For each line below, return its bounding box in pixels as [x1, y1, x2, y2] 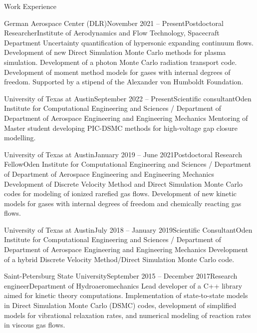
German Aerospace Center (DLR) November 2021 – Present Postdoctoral [4, 17, 224, 28]
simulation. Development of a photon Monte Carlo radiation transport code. [4, 56, 237, 67]
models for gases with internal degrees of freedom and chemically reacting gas [4, 198, 242, 208]
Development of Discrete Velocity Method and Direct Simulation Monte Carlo [4, 178, 243, 189]
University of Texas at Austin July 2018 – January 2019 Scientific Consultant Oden [4, 224, 253, 235]
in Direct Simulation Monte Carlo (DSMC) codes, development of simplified [4, 300, 237, 311]
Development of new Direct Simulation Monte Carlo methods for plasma [4, 47, 226, 57]
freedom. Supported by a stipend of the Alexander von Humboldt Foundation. [4, 76, 244, 87]
